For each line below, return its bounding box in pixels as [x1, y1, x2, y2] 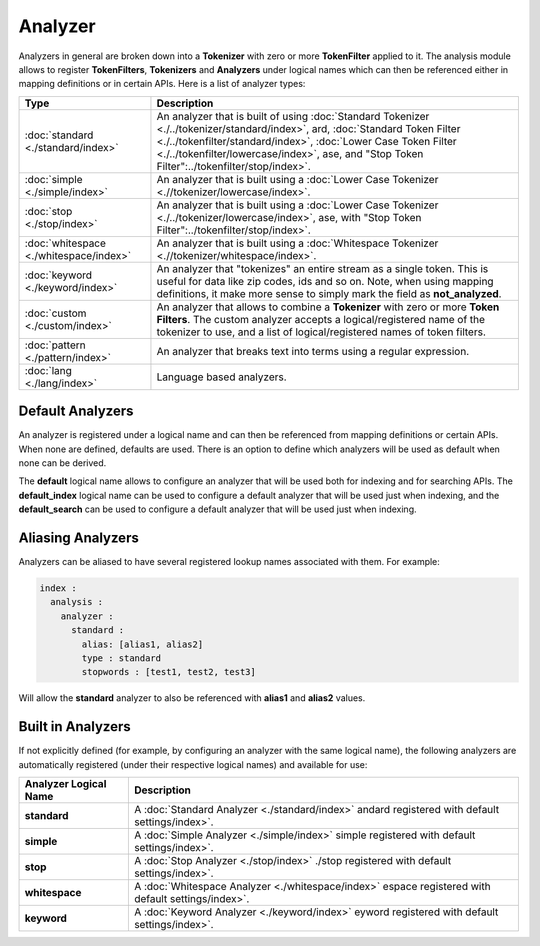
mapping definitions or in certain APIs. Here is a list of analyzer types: [18, 78, 306, 90]
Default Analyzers [18, 403, 134, 420]
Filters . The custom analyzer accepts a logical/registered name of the [156, 312, 485, 326]
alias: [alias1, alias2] [81, 638, 204, 650]
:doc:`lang [24, 363, 72, 377]
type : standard [81, 653, 162, 664]
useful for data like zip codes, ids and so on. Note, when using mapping [156, 274, 494, 288]
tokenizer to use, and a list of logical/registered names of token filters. [156, 325, 487, 339]
